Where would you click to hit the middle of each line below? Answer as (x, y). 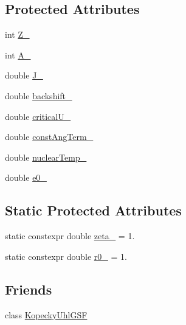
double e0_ (26, 177)
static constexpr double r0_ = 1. (66, 256)
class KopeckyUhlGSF (46, 314)
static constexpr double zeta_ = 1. (70, 236)
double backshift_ (39, 95)
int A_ (18, 54)
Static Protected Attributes (93, 210)
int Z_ (17, 34)
